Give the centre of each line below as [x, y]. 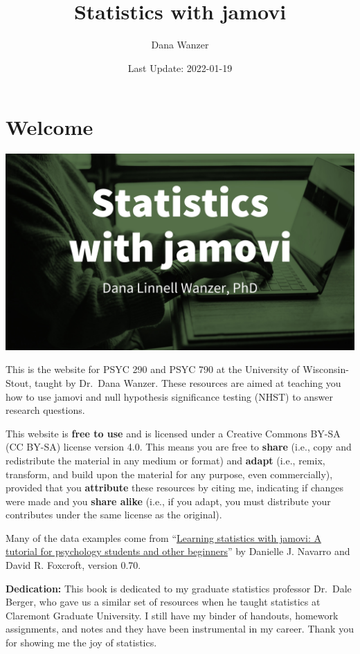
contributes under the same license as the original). [114, 515]
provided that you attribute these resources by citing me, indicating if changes [175, 488]
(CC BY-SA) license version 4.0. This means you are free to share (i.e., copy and [179, 447]
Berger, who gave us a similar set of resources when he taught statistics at [163, 602]
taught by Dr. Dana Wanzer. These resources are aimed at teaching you [188, 382]
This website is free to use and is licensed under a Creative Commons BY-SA [173, 433]
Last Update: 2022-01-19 [180, 67]
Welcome [49, 127]
